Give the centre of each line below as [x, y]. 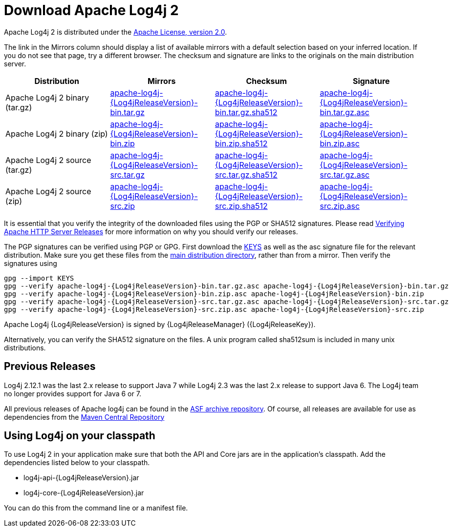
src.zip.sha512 [241, 206]
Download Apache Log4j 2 [91, 10]
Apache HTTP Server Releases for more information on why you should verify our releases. [151, 231]
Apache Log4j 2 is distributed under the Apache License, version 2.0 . [116, 32]
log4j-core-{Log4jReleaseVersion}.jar [84, 493]
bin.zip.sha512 [241, 143]
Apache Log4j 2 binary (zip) [57, 133]
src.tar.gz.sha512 [246, 174]
